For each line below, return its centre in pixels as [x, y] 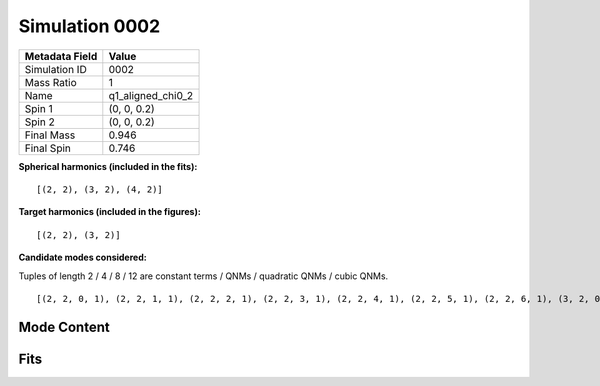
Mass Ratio [50, 82]
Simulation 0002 [89, 26]
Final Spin [48, 148]
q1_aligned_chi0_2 [151, 95]
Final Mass [50, 135]
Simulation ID [55, 69]
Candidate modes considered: [82, 257]
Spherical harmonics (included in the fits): [108, 166]
